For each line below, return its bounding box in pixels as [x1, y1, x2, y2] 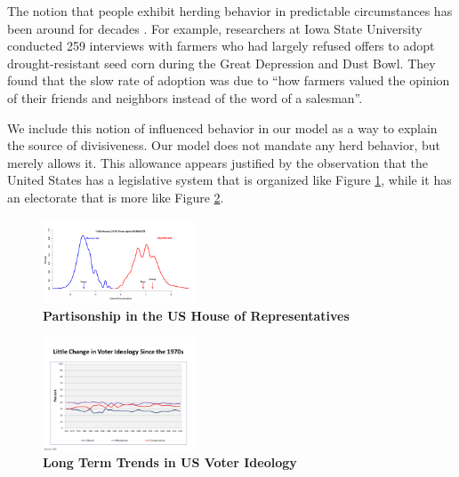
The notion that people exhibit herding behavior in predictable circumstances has [7, 2, 453, 20]
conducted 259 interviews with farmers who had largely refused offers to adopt [7, 36, 435, 55]
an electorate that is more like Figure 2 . [7, 187, 224, 206]
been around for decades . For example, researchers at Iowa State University [7, 19, 423, 37]
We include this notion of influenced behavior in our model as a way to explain [7, 118, 438, 137]
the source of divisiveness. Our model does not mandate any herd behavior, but [7, 136, 441, 155]
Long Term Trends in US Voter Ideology [43, 453, 297, 472]
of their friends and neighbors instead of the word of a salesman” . [7, 88, 363, 107]
